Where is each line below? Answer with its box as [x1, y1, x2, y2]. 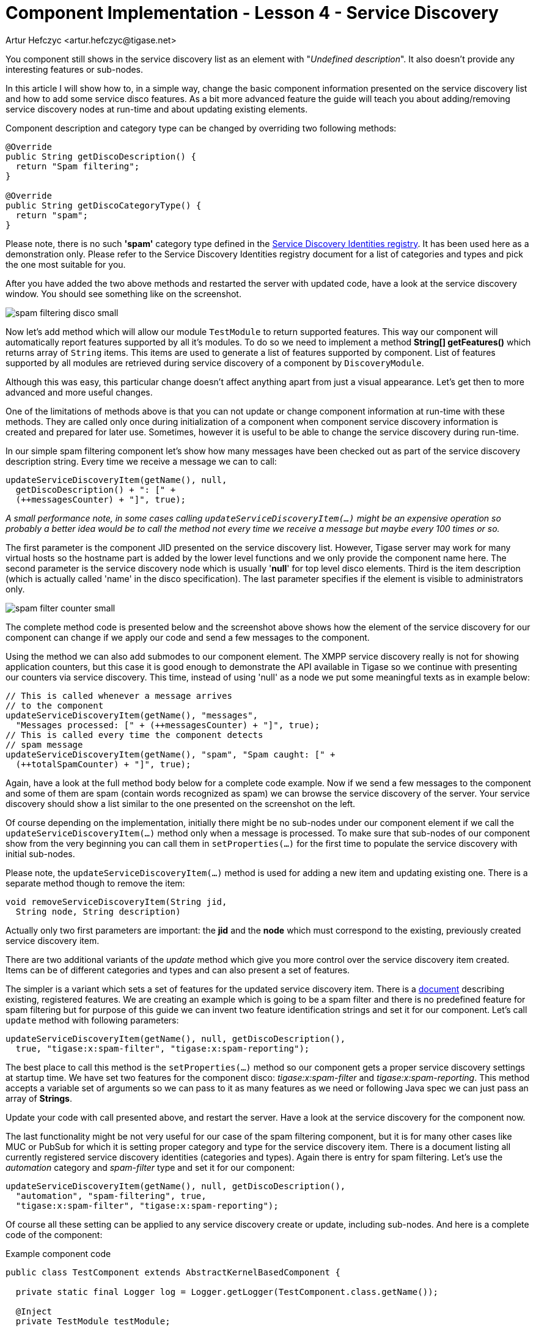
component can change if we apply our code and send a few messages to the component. [6, 632, 370, 643]
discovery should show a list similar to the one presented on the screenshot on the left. [6, 798, 356, 809]
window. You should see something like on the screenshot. [6, 288, 241, 299]
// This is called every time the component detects [6, 729, 263, 740]
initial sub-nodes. [6, 848, 75, 859]
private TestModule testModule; [15, 1316, 171, 1326]
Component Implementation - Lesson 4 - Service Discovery [6, 2, 499, 23]
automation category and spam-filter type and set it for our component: [6, 1162, 295, 1173]
